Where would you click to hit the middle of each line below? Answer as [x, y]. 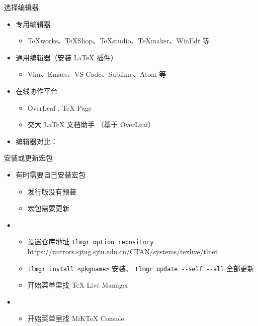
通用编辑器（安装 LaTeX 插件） [67, 57]
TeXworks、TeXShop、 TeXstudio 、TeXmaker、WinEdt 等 [119, 41]
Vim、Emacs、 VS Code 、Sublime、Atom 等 [97, 74]
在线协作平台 [37, 90]
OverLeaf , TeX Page [60, 107]
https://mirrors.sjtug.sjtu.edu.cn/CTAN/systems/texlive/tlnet [123, 251]
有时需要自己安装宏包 [50, 174]
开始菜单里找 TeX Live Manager [78, 285]
